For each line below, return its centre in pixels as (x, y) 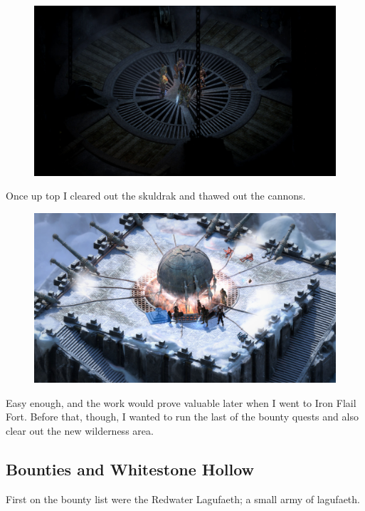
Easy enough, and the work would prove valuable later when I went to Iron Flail (181, 402)
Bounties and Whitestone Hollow (130, 469)
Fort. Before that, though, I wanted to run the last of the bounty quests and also (182, 417)
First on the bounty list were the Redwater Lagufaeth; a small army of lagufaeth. (183, 499)
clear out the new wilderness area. (80, 430)
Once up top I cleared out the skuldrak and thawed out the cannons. (156, 196)
